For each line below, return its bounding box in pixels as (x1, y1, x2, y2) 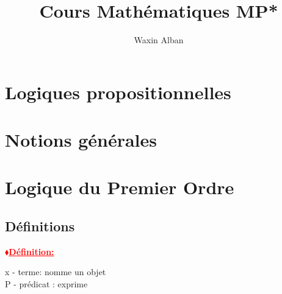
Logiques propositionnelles (5, 79, 231, 104)
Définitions (5, 217, 75, 236)
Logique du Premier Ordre (5, 175, 234, 200)
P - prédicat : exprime (5, 278, 88, 290)
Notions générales (5, 127, 157, 152)
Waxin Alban (134, 33, 184, 46)
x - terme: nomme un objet (5, 265, 106, 278)
